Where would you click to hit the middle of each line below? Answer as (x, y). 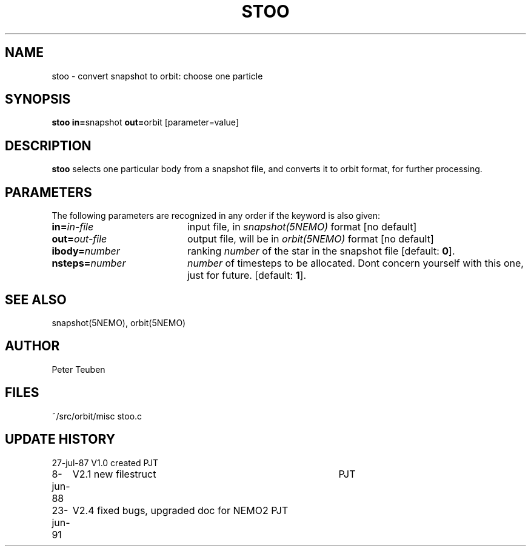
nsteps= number (89, 263)
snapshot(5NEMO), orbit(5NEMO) (119, 322)
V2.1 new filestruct (114, 474)
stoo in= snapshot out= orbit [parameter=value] (145, 122)
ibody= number (86, 251)
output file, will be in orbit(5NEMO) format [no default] (310, 239)
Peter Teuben (78, 369)
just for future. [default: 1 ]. (247, 275)
